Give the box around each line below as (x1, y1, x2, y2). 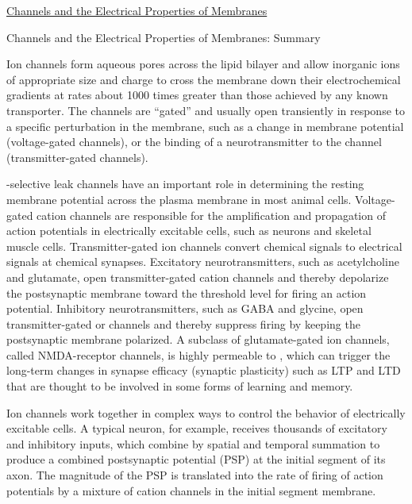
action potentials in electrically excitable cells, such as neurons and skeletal (6, 222, 372, 239)
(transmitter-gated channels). (6, 148, 148, 165)
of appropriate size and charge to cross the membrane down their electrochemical (6, 71, 401, 87)
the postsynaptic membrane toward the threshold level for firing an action (6, 284, 367, 301)
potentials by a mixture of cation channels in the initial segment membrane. (6, 482, 376, 498)
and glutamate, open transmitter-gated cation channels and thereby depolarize (6, 268, 389, 285)
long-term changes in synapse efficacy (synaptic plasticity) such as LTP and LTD (6, 362, 401, 379)
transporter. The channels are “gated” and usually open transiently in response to (6, 102, 405, 118)
